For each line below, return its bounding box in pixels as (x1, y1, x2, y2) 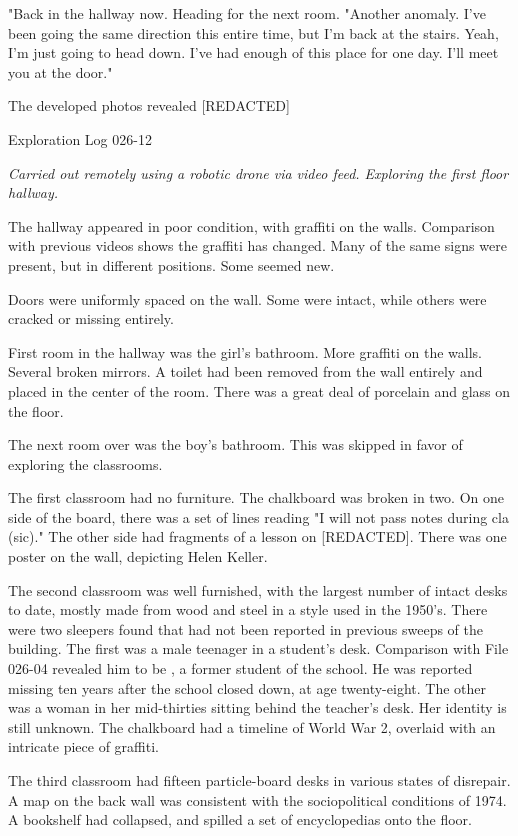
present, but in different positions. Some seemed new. (8, 254, 335, 275)
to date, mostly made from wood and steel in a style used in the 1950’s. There (8, 599, 488, 620)
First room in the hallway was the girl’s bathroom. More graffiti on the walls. (8, 341, 483, 362)
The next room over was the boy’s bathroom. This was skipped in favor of (8, 434, 463, 455)
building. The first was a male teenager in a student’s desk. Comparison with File (8, 638, 509, 659)
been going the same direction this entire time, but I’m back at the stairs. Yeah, (8, 22, 499, 43)
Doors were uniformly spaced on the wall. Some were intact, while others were (8, 288, 487, 309)
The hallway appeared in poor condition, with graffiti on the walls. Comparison (8, 215, 495, 236)
